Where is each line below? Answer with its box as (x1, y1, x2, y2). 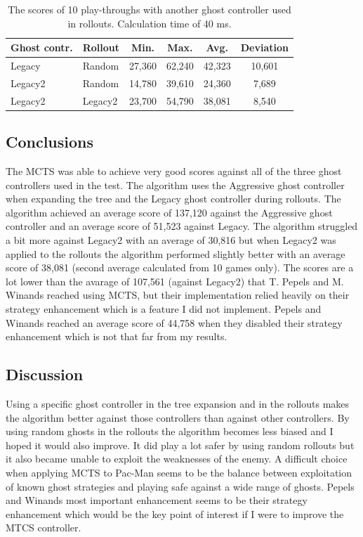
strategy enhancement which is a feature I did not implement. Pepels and (6, 301, 322, 316)
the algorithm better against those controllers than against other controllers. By (6, 410, 350, 425)
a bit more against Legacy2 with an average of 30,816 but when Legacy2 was (6, 232, 336, 247)
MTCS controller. (6, 520, 81, 535)
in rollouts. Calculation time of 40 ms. (67, 15, 232, 30)
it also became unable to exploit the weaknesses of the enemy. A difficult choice (6, 451, 348, 466)
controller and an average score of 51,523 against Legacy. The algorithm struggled (6, 219, 358, 233)
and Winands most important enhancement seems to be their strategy (6, 493, 308, 507)
